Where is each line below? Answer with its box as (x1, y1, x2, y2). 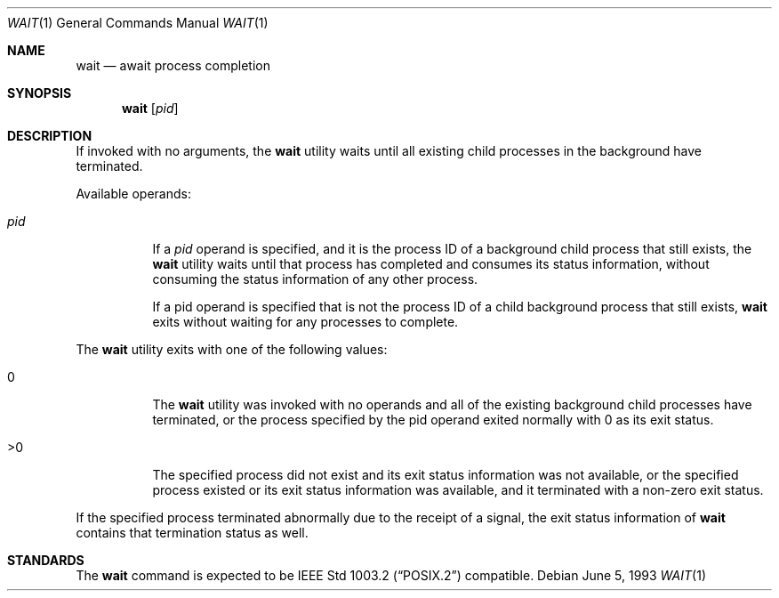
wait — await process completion (76, 58, 270, 73)
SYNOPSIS (7, 85, 72, 101)
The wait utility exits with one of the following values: (76, 342, 388, 357)
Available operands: (76, 186, 191, 201)
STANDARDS (7, 553, 84, 568)
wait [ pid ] (122, 101, 179, 116)
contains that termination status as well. (76, 525, 309, 540)
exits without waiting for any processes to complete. (152, 314, 459, 329)
